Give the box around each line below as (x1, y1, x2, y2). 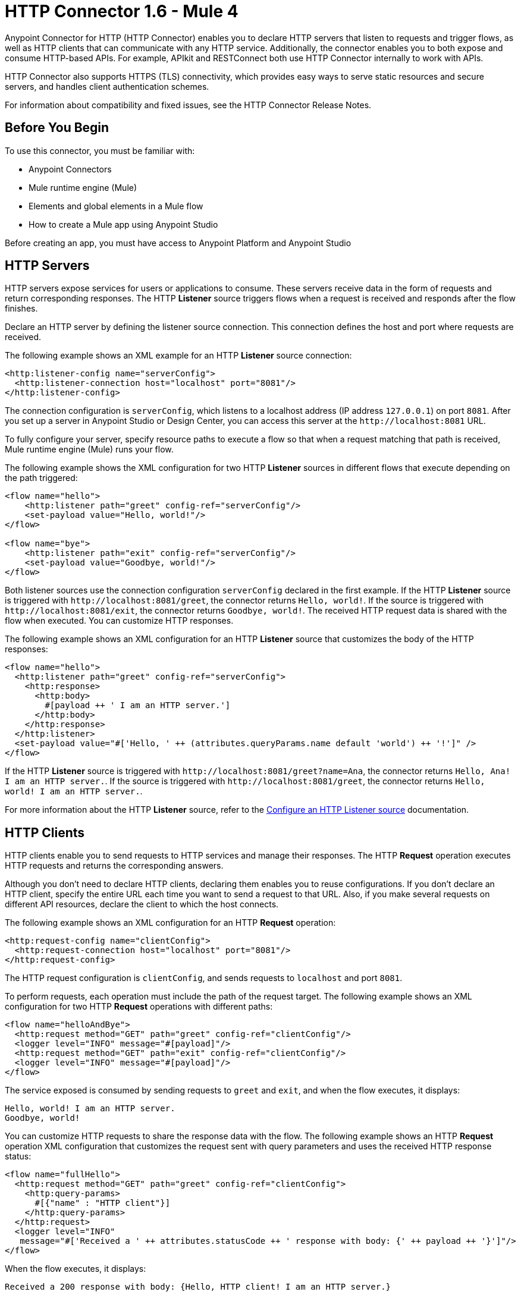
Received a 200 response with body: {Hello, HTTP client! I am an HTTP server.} (5, 1282, 391, 1292)
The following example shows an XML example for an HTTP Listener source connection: (5, 350, 352, 361)
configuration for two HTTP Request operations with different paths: (5, 1001, 273, 1012)
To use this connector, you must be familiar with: (5, 145, 195, 156)
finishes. (5, 303, 38, 314)
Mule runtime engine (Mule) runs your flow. (5, 444, 174, 455)
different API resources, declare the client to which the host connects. (5, 899, 279, 910)
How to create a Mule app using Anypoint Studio (29, 219, 218, 230)
